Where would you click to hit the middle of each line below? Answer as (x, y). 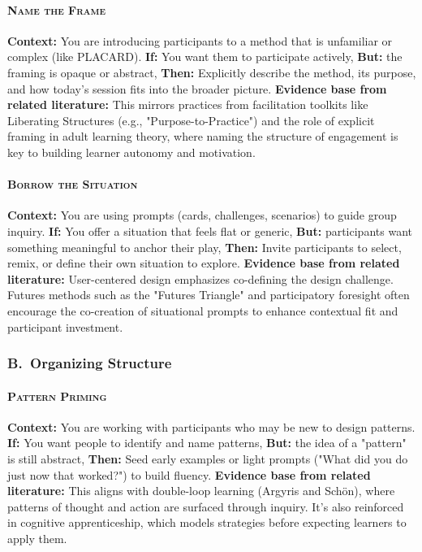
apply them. (37, 538)
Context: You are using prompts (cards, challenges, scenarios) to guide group (202, 215)
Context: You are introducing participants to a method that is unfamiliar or (200, 40)
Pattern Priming (57, 396)
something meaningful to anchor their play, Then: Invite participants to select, (205, 247)
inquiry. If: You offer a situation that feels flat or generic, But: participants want (210, 230)
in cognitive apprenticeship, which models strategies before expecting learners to (207, 522)
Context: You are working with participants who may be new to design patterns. (211, 426)
